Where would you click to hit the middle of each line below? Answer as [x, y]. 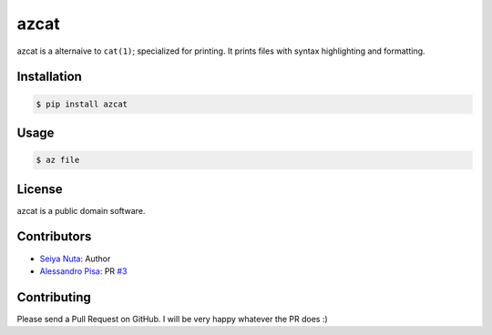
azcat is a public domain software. [81, 210]
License [40, 189]
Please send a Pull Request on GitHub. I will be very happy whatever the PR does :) [172, 319]
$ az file [58, 160]
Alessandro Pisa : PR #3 [83, 271]
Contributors [54, 237]
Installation [49, 77]
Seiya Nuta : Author [75, 259]
